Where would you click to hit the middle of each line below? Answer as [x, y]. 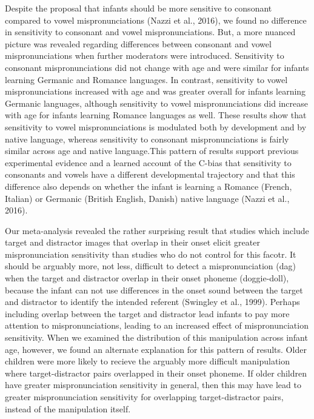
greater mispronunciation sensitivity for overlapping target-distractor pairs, [144, 397]
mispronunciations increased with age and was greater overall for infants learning [155, 91]
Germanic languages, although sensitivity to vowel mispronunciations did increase [157, 103]
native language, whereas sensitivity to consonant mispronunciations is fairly [147, 139]
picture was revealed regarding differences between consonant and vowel [138, 43]
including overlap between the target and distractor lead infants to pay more [147, 313]
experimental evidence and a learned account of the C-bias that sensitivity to [148, 162]
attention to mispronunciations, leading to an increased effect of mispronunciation [157, 325]
